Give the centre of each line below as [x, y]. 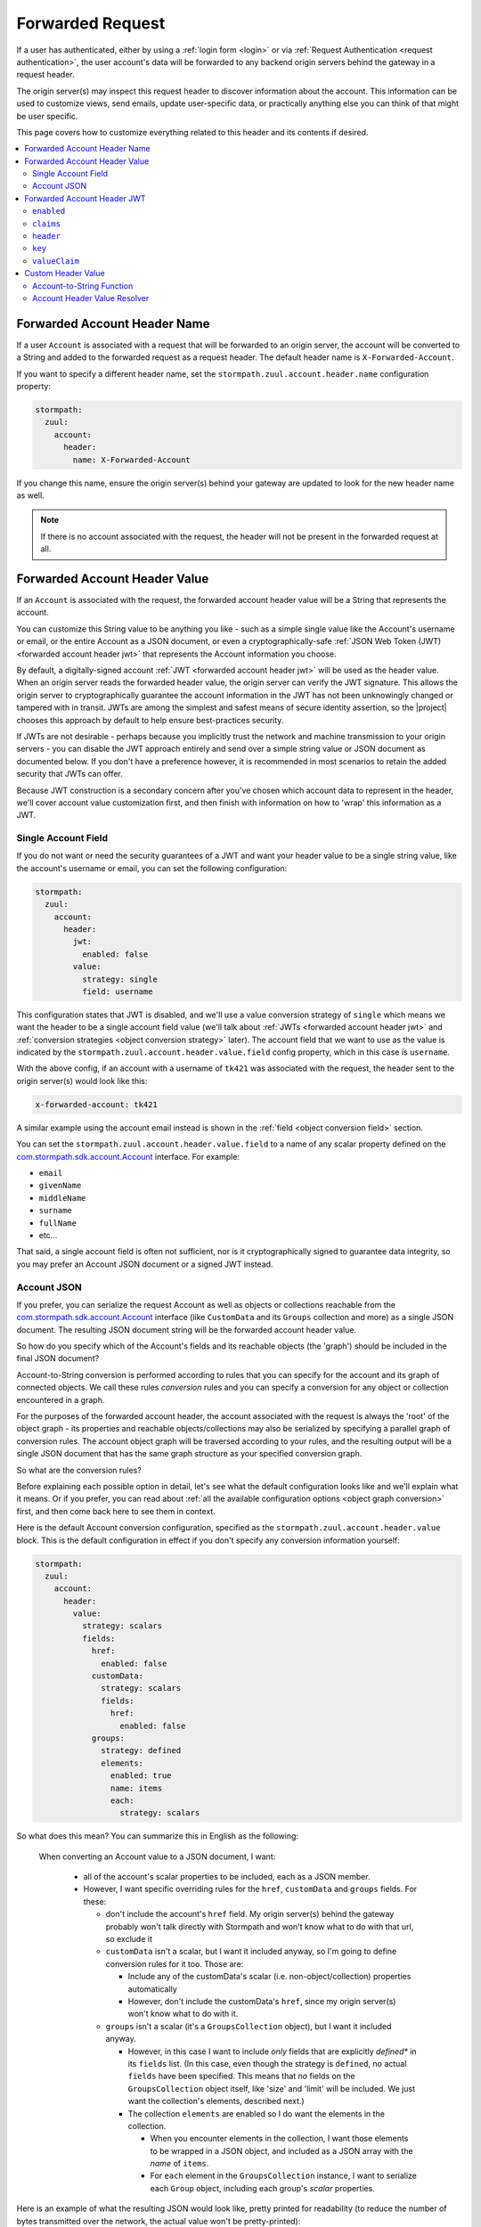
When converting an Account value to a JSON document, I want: [157, 1856]
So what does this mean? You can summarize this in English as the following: [157, 1836]
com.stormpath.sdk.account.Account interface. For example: [128, 1156]
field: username [117, 991]
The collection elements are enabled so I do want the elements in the [256, 2113]
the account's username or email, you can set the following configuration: [152, 868]
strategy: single [119, 979]
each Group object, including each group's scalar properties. [263, 2188]
